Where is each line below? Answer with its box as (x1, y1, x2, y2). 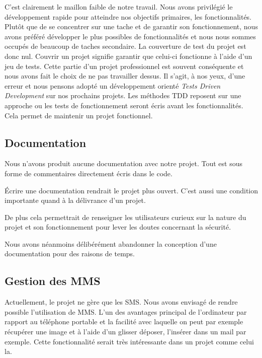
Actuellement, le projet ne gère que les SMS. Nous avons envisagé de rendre (5, 297, 238, 307)
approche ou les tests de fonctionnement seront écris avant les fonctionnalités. (5, 100, 243, 110)
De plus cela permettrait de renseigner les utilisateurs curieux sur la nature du (5, 211, 246, 222)
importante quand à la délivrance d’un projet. (5, 195, 146, 205)
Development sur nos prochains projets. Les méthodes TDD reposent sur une (5, 90, 241, 101)
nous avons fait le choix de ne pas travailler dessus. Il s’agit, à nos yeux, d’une (5, 70, 245, 81)
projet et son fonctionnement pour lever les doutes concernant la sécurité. (5, 222, 231, 232)
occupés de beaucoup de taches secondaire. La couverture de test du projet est (5, 41, 246, 51)
